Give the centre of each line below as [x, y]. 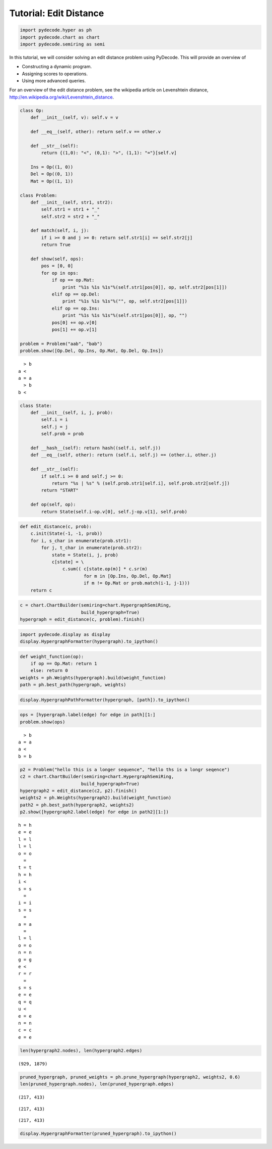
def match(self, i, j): [60, 231]
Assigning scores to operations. [55, 74]
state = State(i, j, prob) [85, 555]
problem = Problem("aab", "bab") [61, 344]
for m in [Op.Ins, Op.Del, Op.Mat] [127, 576]
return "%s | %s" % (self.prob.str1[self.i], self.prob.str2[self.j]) [141, 483]
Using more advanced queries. [54, 81]
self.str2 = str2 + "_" [71, 216]
